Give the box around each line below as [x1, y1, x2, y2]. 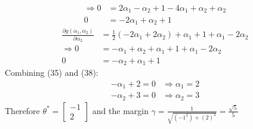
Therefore [5, 104, 40, 116]
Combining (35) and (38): [5, 66, 98, 79]
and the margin [92, 104, 149, 116]
